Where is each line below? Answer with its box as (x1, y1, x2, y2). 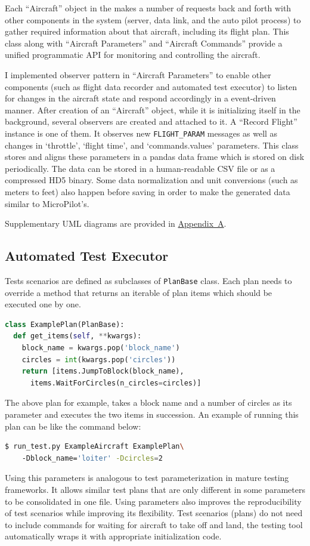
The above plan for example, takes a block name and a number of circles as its (5, 396, 292, 409)
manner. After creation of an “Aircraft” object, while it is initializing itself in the (5, 103, 300, 116)
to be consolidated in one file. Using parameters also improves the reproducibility (5, 495, 302, 507)
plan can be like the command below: (5, 419, 141, 432)
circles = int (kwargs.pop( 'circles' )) (21, 355, 176, 364)
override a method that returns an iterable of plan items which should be (5, 286, 272, 298)
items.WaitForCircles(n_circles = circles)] (30, 378, 201, 387)
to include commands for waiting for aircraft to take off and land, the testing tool (5, 518, 303, 530)
